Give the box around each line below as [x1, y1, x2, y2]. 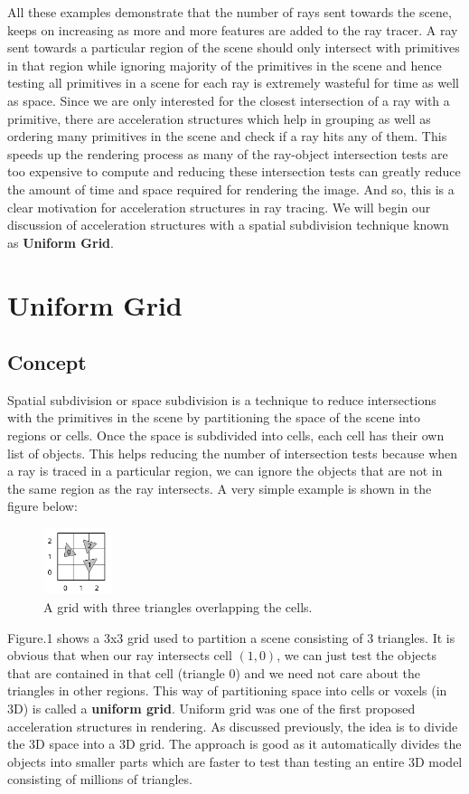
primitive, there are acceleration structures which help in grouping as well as [7, 109, 431, 128]
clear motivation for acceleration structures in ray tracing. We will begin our [7, 197, 431, 216]
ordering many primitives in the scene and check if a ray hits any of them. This [7, 127, 447, 146]
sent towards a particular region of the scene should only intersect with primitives [7, 38, 460, 57]
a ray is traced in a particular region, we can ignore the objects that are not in [7, 461, 443, 480]
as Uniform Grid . [7, 232, 114, 251]
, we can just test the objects [277, 646, 436, 665]
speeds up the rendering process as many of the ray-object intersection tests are [7, 144, 448, 163]
